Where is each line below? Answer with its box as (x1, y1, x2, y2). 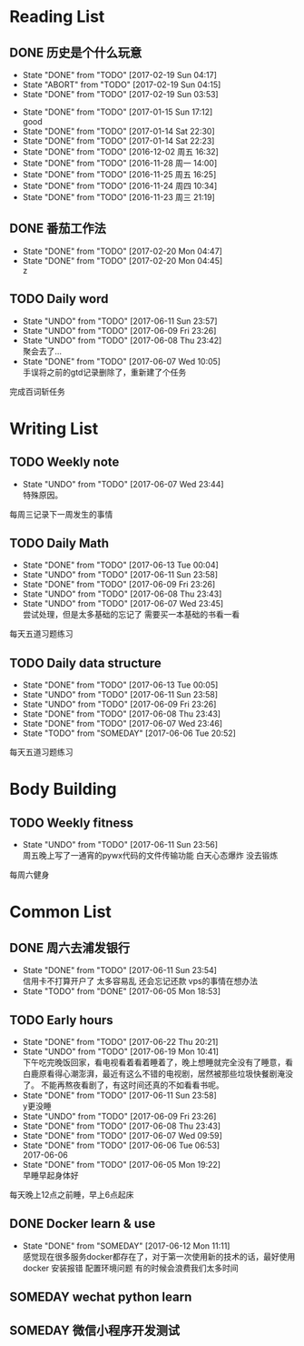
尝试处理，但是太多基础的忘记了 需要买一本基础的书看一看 (22, 609, 240, 620)
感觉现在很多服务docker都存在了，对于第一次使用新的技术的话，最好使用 (22, 1251, 296, 1261)
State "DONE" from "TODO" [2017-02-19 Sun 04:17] (22, 70, 218, 80)
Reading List (9, 6, 105, 27)
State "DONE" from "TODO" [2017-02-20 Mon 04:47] (22, 246, 222, 256)
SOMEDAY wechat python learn (9, 1290, 192, 1305)
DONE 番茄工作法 (9, 221, 107, 236)
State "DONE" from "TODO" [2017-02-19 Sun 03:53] (22, 89, 220, 99)
